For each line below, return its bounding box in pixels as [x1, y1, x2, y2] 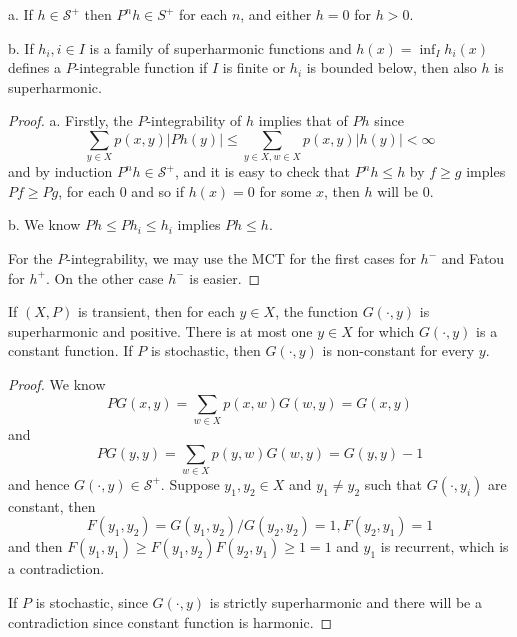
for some [259, 180, 312, 201]
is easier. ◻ [189, 267, 261, 288]
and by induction [8, 161, 113, 182]
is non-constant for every [322, 340, 475, 361]
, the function [275, 301, 358, 322]
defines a [8, 57, 61, 78]
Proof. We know [8, 374, 106, 395]
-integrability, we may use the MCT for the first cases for [66, 248, 416, 269]
